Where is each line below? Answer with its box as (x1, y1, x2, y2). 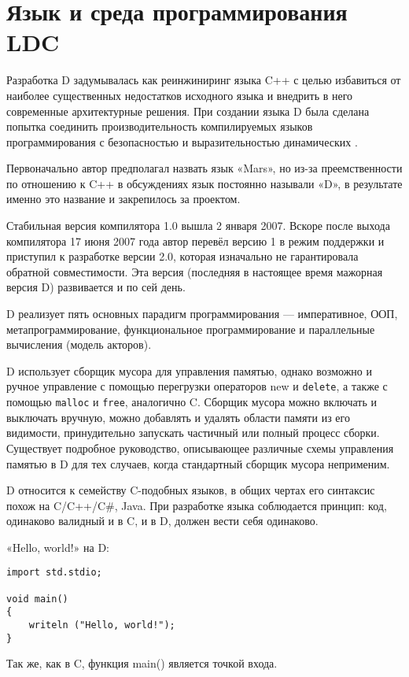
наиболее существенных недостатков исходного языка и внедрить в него (6, 87, 353, 103)
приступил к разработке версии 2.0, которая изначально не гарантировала (6, 248, 359, 265)
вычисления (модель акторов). (6, 336, 152, 353)
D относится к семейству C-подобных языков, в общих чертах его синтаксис (6, 482, 375, 498)
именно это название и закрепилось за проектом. (6, 191, 241, 207)
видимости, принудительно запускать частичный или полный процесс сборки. (6, 424, 380, 441)
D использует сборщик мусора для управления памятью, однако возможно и (6, 362, 372, 379)
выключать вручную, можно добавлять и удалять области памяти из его (6, 409, 350, 425)
